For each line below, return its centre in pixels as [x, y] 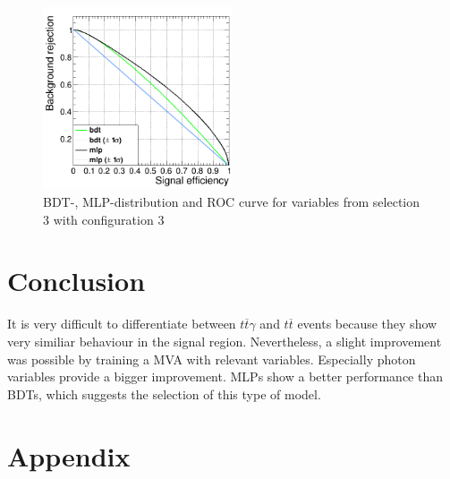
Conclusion [76, 281]
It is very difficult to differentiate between [122, 324]
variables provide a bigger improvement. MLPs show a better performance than [225, 376]
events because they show [367, 324]
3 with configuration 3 [104, 219]
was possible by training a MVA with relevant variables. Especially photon [212, 359]
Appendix [69, 455]
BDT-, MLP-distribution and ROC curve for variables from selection [232, 202]
